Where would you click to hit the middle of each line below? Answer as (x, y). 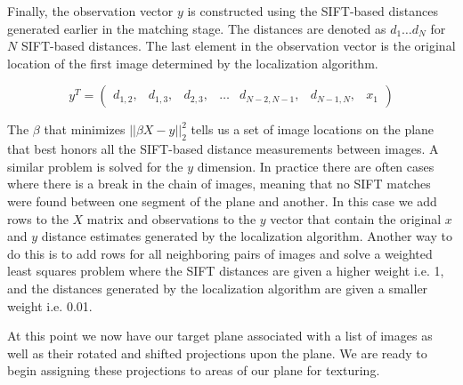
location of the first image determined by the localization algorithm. (193, 63)
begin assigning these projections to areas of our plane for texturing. (194, 370)
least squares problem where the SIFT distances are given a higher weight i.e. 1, (226, 271)
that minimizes (85, 129)
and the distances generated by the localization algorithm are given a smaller (218, 288)
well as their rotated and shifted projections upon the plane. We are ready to (217, 353)
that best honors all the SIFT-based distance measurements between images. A (223, 149)
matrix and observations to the (171, 218)
